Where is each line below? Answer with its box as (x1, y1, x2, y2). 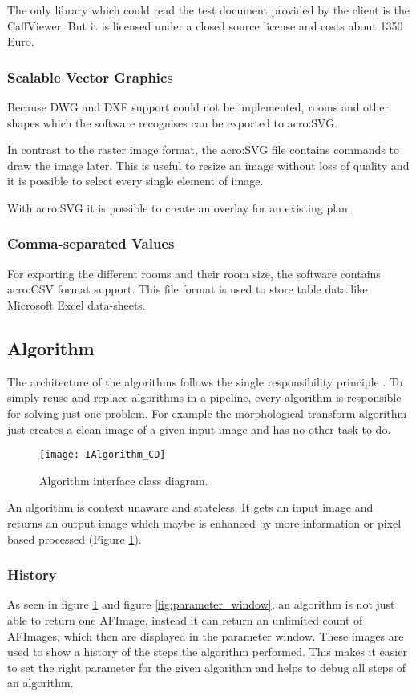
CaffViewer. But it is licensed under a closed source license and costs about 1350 (7, 17, 403, 34)
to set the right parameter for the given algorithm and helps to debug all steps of (7, 658, 406, 675)
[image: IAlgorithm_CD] (39, 449, 166, 461)
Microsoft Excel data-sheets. (7, 296, 146, 313)
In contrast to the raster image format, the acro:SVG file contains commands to (7, 141, 400, 158)
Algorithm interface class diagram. (39, 471, 208, 488)
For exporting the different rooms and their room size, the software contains (7, 265, 381, 281)
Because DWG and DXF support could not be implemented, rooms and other (7, 99, 390, 115)
